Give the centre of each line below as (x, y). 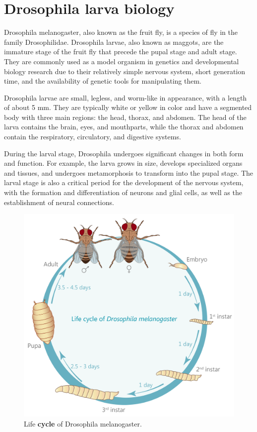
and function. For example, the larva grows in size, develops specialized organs (123, 163)
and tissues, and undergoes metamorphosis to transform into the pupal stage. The (129, 172)
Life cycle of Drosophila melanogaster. (83, 423)
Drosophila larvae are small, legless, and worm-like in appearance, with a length (126, 97)
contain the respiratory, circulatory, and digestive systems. (93, 137)
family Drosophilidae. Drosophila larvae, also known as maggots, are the (114, 42)
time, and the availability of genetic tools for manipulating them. (103, 81)
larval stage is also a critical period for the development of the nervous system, (124, 182)
